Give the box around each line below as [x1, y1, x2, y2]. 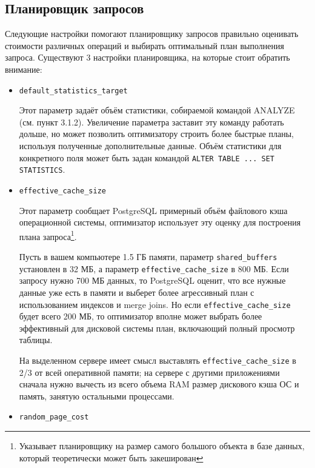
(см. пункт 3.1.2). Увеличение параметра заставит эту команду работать [19, 115, 284, 128]
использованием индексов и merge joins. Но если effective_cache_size [19, 298, 291, 310]
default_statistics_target [19, 86, 128, 95]
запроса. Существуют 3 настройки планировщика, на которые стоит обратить [5, 51, 290, 64]
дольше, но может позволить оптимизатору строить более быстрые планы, [19, 127, 294, 140]
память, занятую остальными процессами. [19, 389, 174, 402]
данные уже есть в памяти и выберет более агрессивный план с [19, 286, 254, 298]
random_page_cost [19, 413, 89, 422]
